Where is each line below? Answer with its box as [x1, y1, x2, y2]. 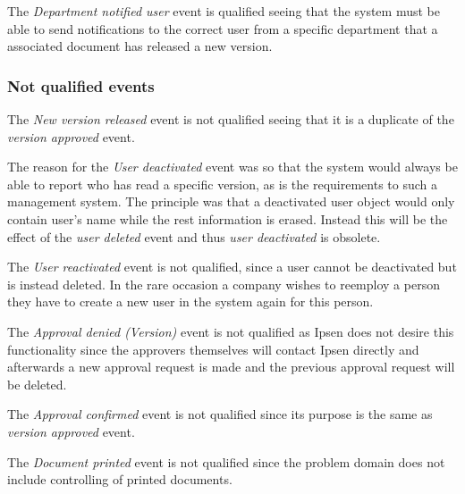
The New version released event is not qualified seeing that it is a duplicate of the [7, 110, 454, 128]
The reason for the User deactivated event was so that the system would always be [7, 157, 458, 176]
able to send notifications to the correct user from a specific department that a [7, 19, 438, 38]
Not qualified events [7, 74, 155, 96]
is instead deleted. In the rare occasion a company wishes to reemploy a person [7, 274, 440, 293]
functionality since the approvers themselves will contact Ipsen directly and [7, 339, 419, 358]
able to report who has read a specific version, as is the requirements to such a [7, 174, 437, 193]
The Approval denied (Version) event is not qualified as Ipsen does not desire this [7, 322, 454, 340]
